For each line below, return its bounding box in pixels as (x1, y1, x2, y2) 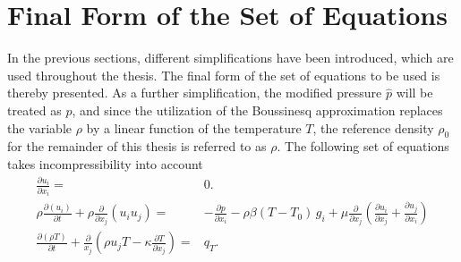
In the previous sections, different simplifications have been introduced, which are (7, 48, 454, 67)
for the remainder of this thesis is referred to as (7, 137, 267, 156)
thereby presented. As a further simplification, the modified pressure (7, 83, 382, 102)
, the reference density (312, 118, 434, 137)
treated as (7, 100, 62, 119)
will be (396, 83, 433, 102)
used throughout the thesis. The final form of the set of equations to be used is (7, 65, 440, 84)
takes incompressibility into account (7, 154, 203, 173)
